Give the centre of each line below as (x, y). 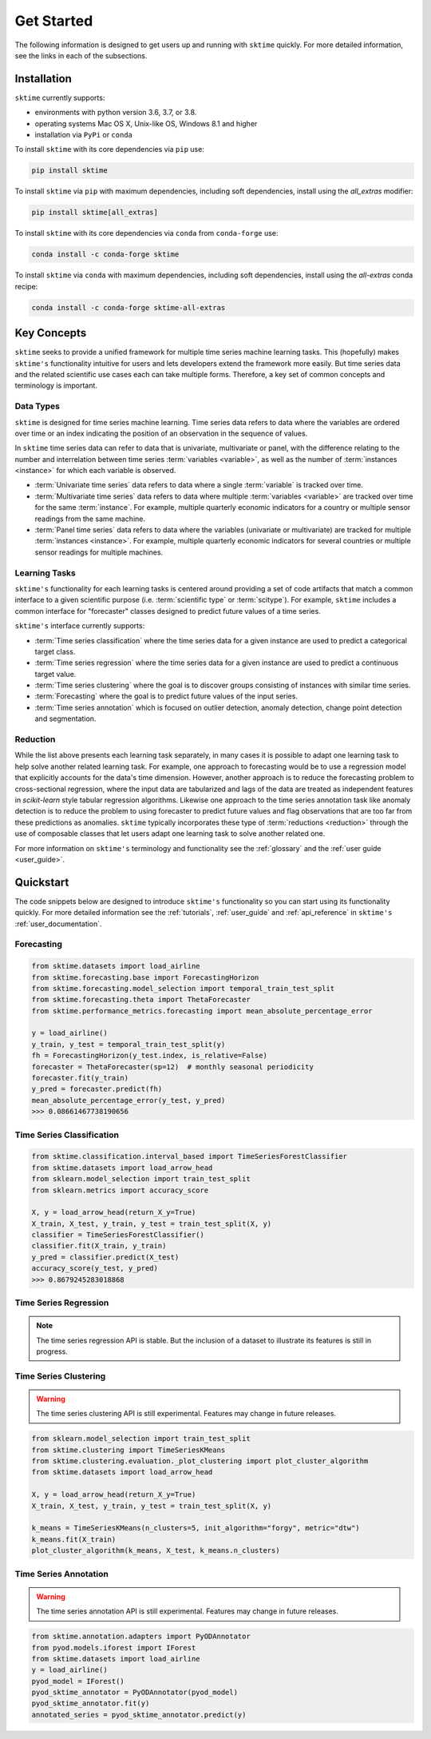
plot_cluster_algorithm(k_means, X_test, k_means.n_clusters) (156, 1551)
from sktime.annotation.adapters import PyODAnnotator (141, 1637)
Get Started (54, 21)
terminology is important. (56, 386)
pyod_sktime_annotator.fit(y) (91, 1703)
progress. (52, 1351)
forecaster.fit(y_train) (80, 1078)
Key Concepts (51, 333)
